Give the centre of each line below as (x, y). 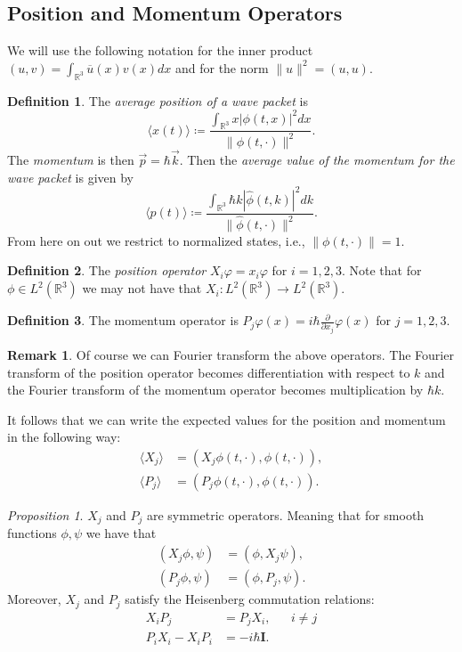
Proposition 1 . (45, 515)
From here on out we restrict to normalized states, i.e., (156, 240)
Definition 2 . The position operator (107, 270)
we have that (121, 533)
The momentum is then (71, 160)
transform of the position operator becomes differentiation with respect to (209, 372)
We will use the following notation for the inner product (160, 50)
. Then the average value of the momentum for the (317, 160)
